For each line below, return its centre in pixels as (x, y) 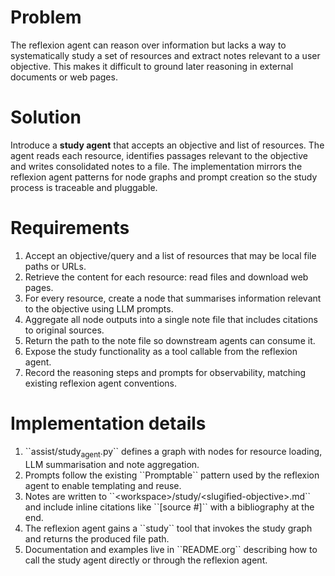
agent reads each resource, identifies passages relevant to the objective (159, 155)
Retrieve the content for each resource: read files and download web (166, 277)
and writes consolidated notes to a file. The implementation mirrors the (156, 166)
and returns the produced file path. (97, 538)
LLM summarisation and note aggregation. (112, 464)
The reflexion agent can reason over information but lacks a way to (148, 45)
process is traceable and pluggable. (84, 187)
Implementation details (108, 423)
